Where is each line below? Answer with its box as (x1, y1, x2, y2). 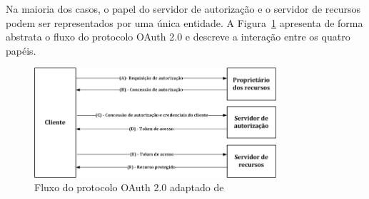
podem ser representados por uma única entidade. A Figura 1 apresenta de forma (6, 15, 363, 30)
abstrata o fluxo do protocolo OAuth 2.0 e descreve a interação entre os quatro (6, 29, 350, 44)
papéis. (6, 43, 36, 58)
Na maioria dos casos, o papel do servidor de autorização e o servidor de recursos (6, 1, 361, 16)
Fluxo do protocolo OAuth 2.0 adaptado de (34, 180, 224, 195)
